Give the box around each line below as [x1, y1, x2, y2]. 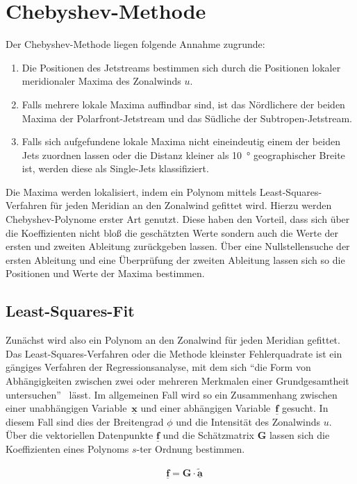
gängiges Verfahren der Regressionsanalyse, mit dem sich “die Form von [6, 360, 311, 374]
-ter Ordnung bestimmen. [136, 441, 245, 456]
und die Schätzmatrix [163, 428, 254, 442]
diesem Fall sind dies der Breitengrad [6, 414, 164, 428]
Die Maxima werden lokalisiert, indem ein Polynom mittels [6, 184, 257, 199]
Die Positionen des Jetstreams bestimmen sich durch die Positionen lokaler [22, 60, 341, 74]
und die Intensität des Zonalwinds [176, 414, 321, 428]
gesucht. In [281, 401, 329, 415]
